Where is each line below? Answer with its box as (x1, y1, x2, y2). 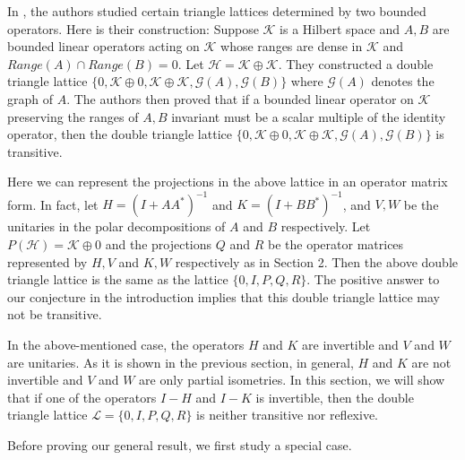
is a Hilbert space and (280, 19, 400, 38)
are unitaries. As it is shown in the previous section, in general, (7, 352, 354, 371)
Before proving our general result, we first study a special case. (7, 435, 352, 454)
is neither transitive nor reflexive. (196, 405, 379, 424)
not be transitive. (7, 305, 102, 324)
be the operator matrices (268, 235, 404, 254)
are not (411, 352, 452, 371)
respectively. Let (280, 217, 371, 236)
